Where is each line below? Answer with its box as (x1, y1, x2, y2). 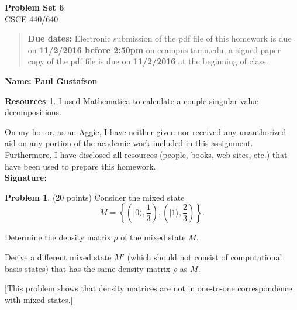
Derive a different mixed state (5, 250, 112, 263)
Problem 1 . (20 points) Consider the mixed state (5, 191, 185, 203)
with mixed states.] (5, 293, 73, 305)
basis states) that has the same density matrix (5, 262, 171, 274)
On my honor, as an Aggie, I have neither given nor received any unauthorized (5, 125, 286, 137)
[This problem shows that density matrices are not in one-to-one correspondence (5, 282, 292, 294)
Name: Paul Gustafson (5, 74, 98, 87)
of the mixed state (120, 231, 186, 243)
